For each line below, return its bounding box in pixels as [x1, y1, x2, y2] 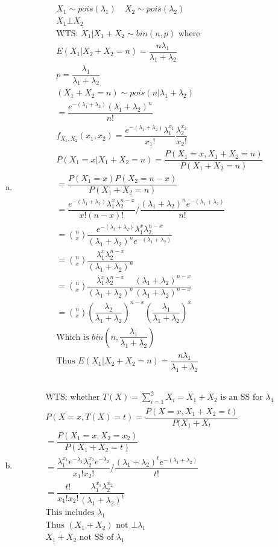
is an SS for [220, 393, 263, 402]
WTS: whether [45, 393, 100, 402]
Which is [56, 333, 89, 342]
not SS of [79, 533, 114, 542]
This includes [45, 508, 95, 517]
